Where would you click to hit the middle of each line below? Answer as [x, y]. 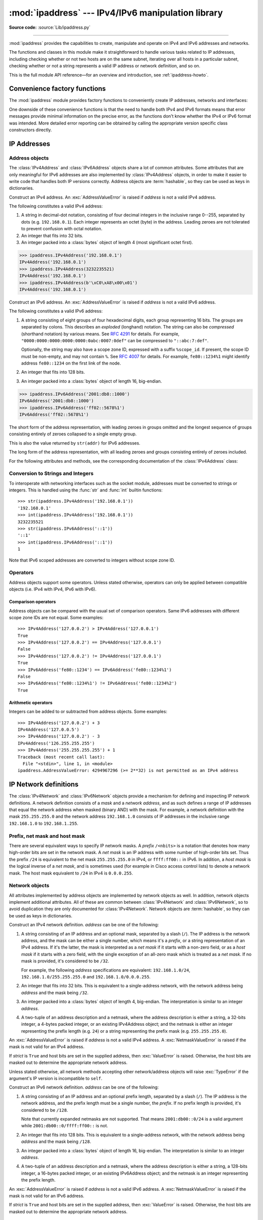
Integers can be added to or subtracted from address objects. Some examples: [88, 712]
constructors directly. [30, 130]
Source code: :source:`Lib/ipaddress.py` [50, 27]
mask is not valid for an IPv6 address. [47, 1196]
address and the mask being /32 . [55, 993]
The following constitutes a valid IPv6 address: [56, 311]
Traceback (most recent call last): [61, 757]
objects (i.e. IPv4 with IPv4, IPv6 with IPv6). [53, 589]
